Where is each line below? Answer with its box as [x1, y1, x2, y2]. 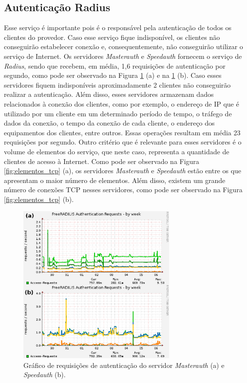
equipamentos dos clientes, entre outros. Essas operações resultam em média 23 [4, 127, 241, 137]
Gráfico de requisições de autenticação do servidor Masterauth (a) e [23, 360, 225, 370]
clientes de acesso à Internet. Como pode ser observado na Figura [4, 156, 199, 166]
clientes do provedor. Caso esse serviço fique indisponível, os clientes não [4, 32, 220, 42]
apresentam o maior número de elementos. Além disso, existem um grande [4, 175, 226, 185]
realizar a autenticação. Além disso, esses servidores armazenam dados [4, 89, 214, 99]
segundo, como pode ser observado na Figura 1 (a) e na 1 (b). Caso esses [4, 70, 222, 80]
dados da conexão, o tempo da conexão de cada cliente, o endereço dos [4, 118, 215, 128]
